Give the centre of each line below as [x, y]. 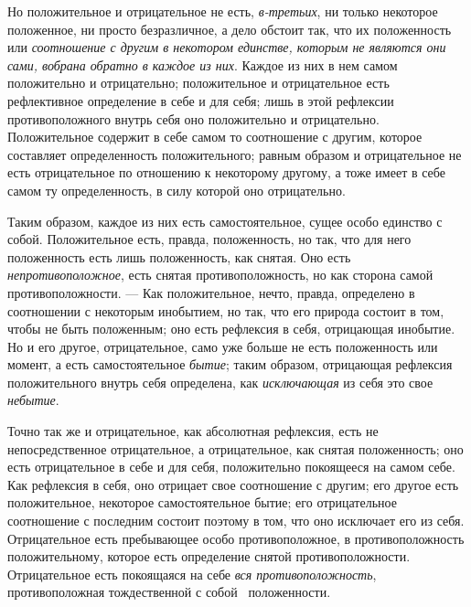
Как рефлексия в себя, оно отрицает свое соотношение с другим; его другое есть [233, 484]
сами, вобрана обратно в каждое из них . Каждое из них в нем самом [203, 64]
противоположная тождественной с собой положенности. [169, 592]
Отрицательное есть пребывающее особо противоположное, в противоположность [236, 538]
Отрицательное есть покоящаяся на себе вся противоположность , [192, 574]
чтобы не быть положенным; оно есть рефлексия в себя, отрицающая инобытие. [231, 329]
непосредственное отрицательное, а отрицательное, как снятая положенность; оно [235, 448]
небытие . [33, 400]
